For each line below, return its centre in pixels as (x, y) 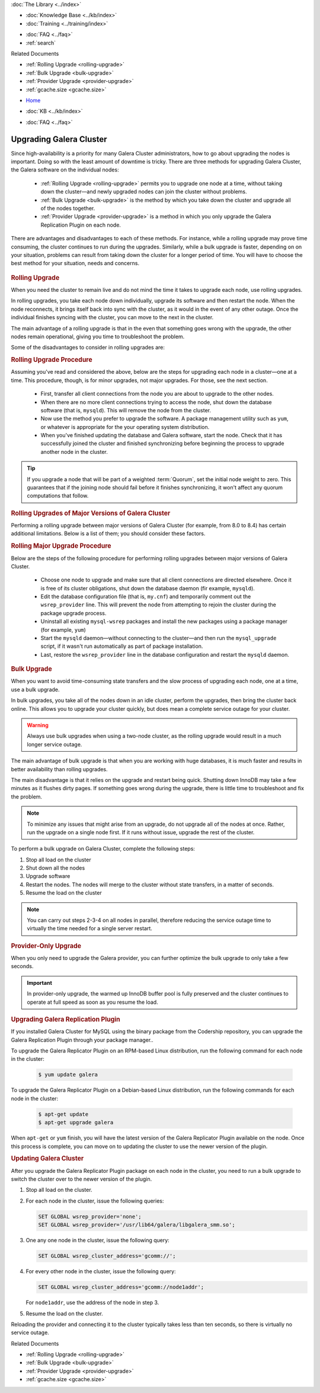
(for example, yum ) (63, 629)
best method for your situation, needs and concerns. (75, 263)
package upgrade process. (73, 613)
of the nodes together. (68, 208)
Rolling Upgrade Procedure (52, 360)
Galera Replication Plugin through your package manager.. (82, 1040)
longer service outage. (55, 744)
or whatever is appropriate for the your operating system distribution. (125, 427)
